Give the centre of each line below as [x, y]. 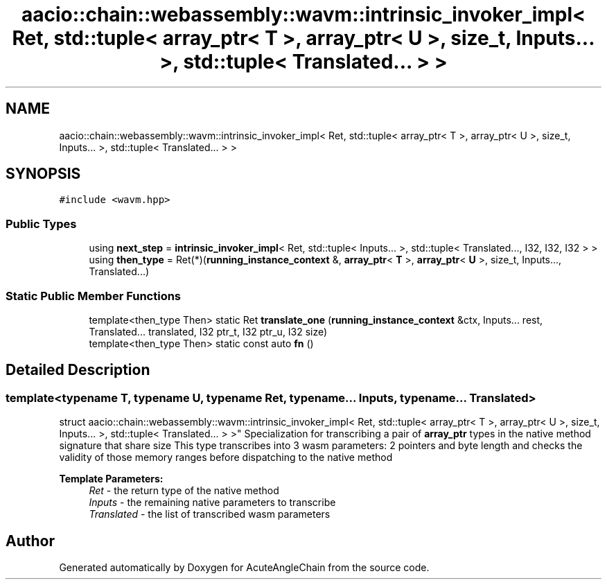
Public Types [41, 224]
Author [30, 541]
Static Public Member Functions [94, 296]
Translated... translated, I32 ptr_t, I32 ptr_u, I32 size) [208, 331]
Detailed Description [78, 370]
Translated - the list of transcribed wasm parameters [210, 514]
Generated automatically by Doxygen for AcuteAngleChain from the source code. [244, 567]
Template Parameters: [111, 479]
